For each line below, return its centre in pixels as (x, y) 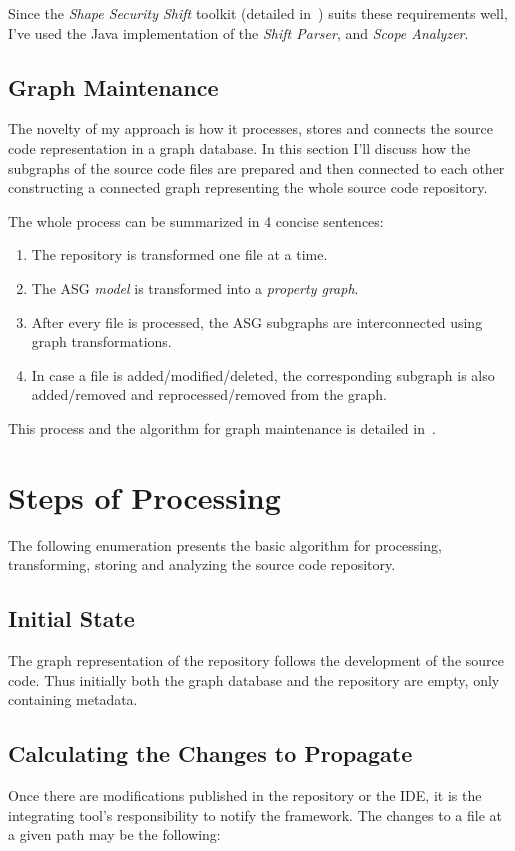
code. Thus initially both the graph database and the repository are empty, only (254, 679)
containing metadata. (73, 699)
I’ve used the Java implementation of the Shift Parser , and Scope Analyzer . (238, 32)
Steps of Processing (144, 496)
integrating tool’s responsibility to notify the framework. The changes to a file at (255, 814)
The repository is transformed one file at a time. (179, 254)
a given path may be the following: (114, 834)
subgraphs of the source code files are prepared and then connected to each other (256, 167)
